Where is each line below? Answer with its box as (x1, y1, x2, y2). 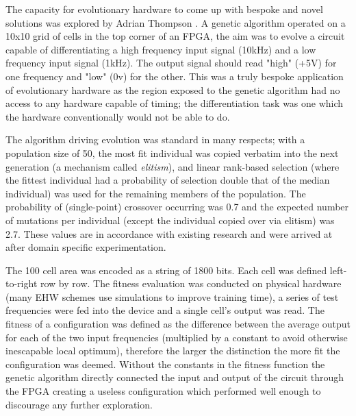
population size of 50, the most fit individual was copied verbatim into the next (5, 145, 339, 160)
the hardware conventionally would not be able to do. (5, 109, 230, 123)
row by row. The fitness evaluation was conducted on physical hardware (40, 276, 342, 291)
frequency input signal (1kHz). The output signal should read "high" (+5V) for (5, 56, 337, 70)
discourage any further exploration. (5, 397, 153, 411)
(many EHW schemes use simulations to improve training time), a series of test (5, 289, 339, 304)
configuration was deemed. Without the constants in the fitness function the (5, 356, 325, 371)
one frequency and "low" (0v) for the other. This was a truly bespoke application (5, 69, 344, 83)
